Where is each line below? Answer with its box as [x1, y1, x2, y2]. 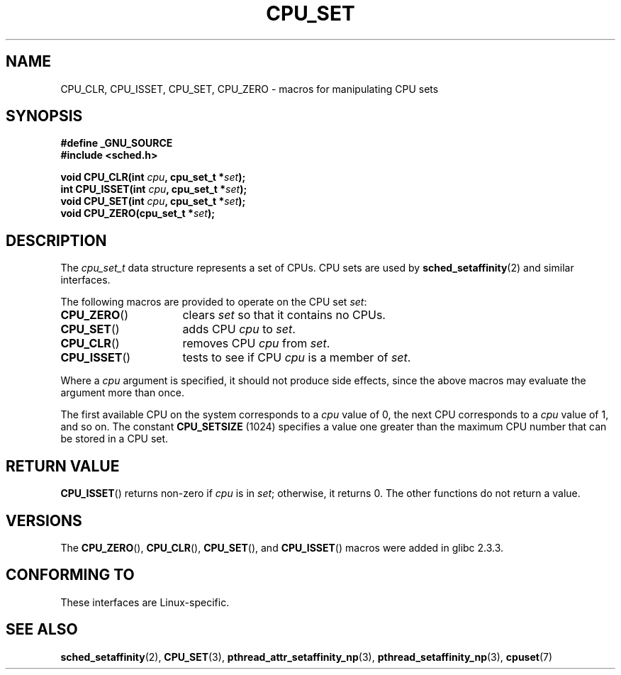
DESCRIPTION [6, 231, 107, 250]
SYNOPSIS [6, 107, 83, 125]
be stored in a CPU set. [60, 433, 169, 445]
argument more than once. [60, 386, 184, 399]
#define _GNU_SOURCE [60, 137, 173, 150]
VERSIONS [6, 511, 82, 530]
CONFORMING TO [6, 566, 135, 584]
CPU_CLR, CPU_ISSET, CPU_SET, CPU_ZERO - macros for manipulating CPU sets [60, 82, 439, 95]
